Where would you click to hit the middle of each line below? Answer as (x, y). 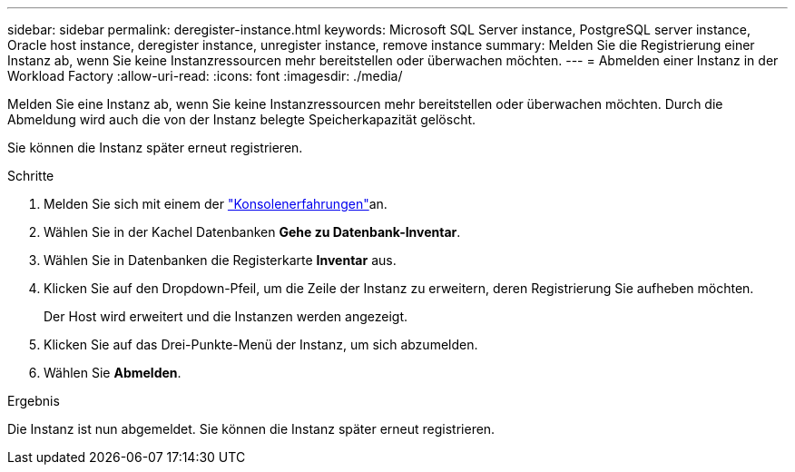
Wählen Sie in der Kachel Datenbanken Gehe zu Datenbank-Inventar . (252, 232)
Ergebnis (34, 401)
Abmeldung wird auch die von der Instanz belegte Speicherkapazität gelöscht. (242, 119)
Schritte (31, 176)
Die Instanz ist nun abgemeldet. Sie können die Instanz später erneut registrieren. (251, 429)
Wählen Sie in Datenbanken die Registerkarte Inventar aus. (220, 260)
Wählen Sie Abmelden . (113, 373)
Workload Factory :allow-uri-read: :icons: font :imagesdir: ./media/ (205, 76)
